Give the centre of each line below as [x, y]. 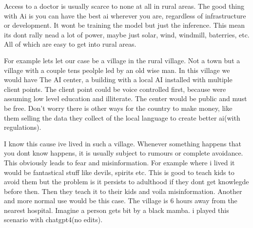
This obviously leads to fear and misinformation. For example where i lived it [119, 162]
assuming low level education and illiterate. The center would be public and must [126, 98]
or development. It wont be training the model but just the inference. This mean [125, 25]
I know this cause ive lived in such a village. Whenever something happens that [123, 143]
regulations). [23, 127]
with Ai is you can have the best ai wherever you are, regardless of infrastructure [125, 15]
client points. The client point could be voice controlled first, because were [115, 89]
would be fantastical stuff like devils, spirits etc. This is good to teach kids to [119, 172]
